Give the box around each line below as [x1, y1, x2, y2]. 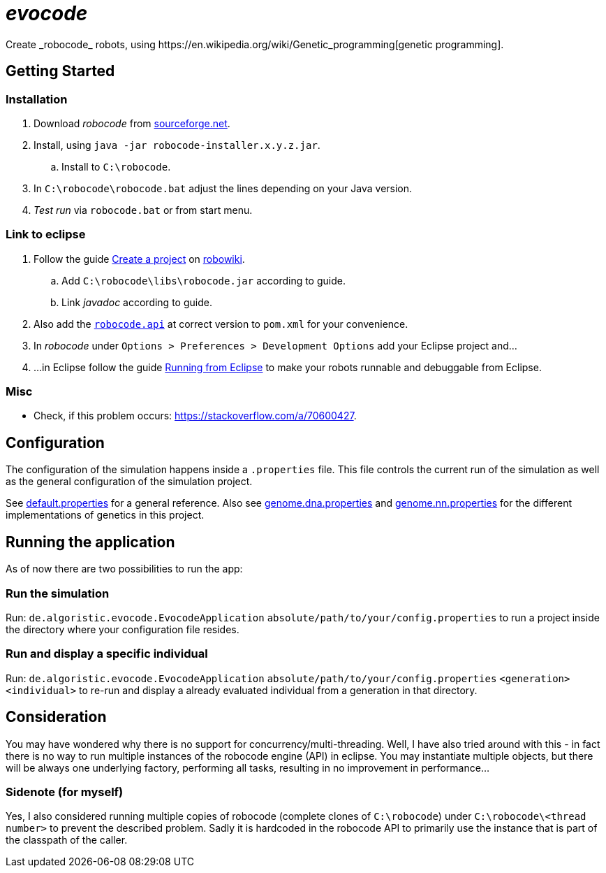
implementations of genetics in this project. [6, 509, 205, 521]
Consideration [6, 708, 107, 726]
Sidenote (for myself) [6, 784, 124, 799]
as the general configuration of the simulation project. [6, 475, 253, 488]
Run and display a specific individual [6, 647, 208, 661]
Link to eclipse [6, 227, 86, 242]
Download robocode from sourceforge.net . [34, 117, 230, 129]
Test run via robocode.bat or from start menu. [34, 203, 253, 216]
